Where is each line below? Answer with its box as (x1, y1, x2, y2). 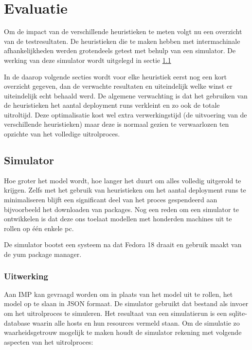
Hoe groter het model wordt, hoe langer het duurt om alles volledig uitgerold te (4, 175, 241, 185)
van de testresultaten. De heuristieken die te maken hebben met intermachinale (4, 36, 240, 46)
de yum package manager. (4, 249, 82, 259)
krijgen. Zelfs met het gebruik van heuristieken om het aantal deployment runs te (4, 185, 246, 195)
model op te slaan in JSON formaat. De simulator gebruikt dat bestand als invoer (4, 298, 249, 309)
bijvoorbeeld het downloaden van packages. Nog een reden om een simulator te (4, 204, 239, 214)
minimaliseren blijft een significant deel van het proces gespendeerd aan (4, 194, 217, 205)
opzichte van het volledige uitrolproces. (4, 129, 120, 139)
